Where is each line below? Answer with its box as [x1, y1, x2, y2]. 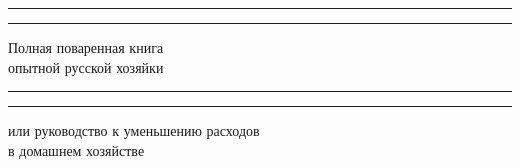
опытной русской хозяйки [8, 56, 164, 77]
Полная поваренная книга [8, 37, 164, 57]
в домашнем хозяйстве [8, 139, 145, 160]
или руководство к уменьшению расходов [8, 120, 260, 141]
